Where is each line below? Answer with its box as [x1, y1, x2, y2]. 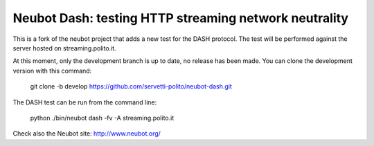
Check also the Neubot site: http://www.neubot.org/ [12, 129, 161, 138]
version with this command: [12, 66, 92, 75]
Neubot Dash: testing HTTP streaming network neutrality [12, 10, 349, 26]
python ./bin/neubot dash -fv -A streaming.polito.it [30, 113, 175, 122]
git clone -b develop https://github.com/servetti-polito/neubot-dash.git [30, 82, 232, 91]
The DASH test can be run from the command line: [12, 98, 157, 107]
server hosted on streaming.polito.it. [12, 44, 117, 52]
